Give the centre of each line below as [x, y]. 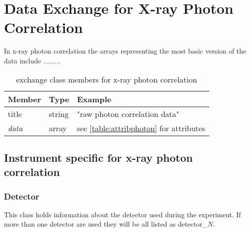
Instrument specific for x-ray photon [98, 157]
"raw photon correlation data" [128, 114]
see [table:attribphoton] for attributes [141, 128]
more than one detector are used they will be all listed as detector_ [106, 224]
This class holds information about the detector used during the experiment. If [123, 214]
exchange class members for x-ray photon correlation [107, 79]
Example [94, 99]
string [59, 114]
